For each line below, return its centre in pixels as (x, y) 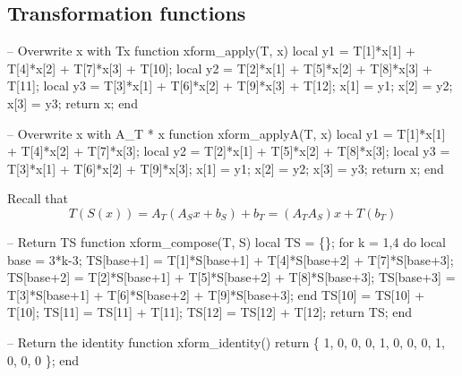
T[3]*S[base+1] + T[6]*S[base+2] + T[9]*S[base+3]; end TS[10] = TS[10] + (216, 294)
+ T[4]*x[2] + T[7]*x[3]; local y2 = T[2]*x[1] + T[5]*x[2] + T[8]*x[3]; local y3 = (229, 151)
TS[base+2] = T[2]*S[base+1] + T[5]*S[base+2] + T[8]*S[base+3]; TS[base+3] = (231, 277)
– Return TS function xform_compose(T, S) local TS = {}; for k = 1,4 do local (227, 241)
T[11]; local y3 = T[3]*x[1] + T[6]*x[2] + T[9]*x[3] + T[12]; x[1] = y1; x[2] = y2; (230, 85)
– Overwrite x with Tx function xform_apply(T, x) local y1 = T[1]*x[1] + (211, 51)
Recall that (38, 198)
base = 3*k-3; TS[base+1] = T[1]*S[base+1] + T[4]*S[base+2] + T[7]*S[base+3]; (231, 259)
